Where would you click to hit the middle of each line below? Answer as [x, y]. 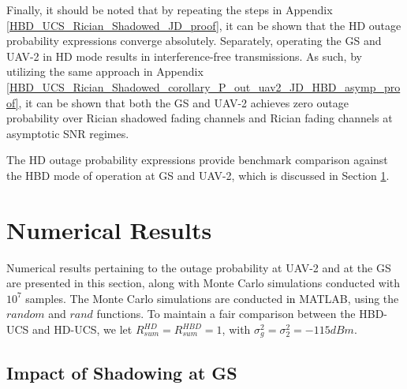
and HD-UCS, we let [82, 329]
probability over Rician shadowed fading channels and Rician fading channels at [200, 118]
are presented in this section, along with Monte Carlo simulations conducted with [203, 283]
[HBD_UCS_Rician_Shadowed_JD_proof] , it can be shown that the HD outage [204, 25]
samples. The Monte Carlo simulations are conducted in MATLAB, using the [212, 298]
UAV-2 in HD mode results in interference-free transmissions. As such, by [184, 56]
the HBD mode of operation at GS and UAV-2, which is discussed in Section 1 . [198, 175]
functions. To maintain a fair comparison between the [226, 314]
